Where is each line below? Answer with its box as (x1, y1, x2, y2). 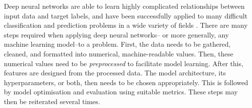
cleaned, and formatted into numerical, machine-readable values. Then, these (4, 48, 233, 58)
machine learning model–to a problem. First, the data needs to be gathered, (4, 39, 231, 49)
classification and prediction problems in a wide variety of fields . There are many (4, 20, 248, 30)
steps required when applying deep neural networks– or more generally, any (4, 29, 229, 39)
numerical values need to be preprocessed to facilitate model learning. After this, (4, 58, 243, 68)
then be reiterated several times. (4, 96, 100, 106)
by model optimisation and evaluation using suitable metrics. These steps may (4, 87, 238, 97)
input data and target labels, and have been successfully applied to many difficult (4, 10, 248, 20)
